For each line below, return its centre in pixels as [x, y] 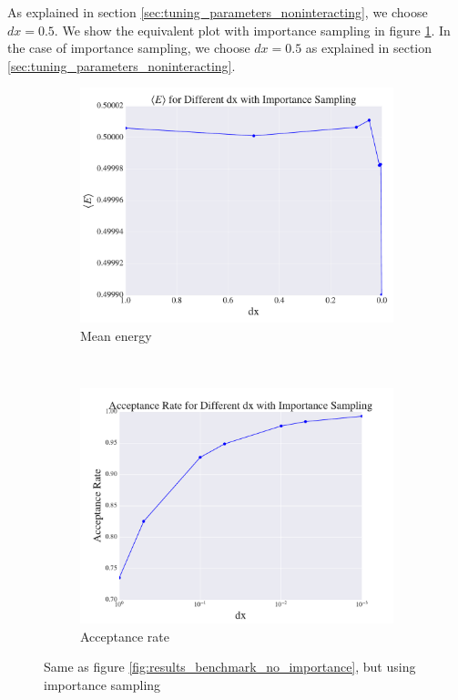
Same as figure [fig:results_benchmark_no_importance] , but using [230, 667]
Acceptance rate [125, 636]
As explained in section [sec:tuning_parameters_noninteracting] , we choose [218, 12]
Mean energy [116, 335]
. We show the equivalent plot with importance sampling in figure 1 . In [252, 30]
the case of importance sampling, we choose [129, 48]
